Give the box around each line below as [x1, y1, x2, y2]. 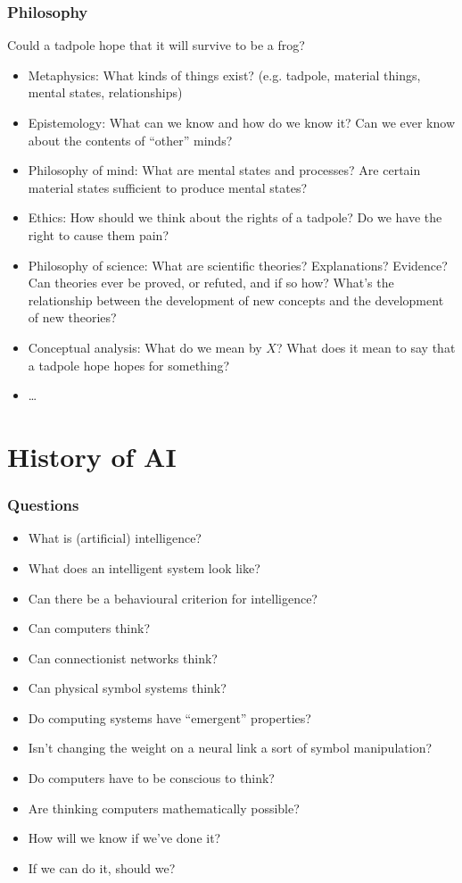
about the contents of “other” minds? [28, 130, 233, 149]
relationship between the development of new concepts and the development [28, 290, 444, 309]
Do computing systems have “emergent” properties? [28, 708, 311, 727]
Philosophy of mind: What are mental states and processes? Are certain [28, 161, 421, 179]
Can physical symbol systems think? [28, 679, 227, 697]
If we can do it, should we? [28, 858, 176, 877]
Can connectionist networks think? [28, 648, 218, 667]
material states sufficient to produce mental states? [28, 178, 308, 196]
